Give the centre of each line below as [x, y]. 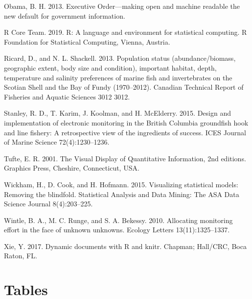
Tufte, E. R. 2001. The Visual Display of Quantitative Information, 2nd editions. [125, 158]
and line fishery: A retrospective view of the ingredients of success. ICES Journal [125, 132]
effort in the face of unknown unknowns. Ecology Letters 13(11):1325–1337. [117, 230]
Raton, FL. [21, 256]
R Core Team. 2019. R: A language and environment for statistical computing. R [126, 32]
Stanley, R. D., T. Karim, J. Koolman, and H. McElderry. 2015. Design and [118, 113]
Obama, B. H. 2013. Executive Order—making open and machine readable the [122, 6]
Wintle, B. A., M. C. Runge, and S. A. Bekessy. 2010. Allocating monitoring [118, 220]
